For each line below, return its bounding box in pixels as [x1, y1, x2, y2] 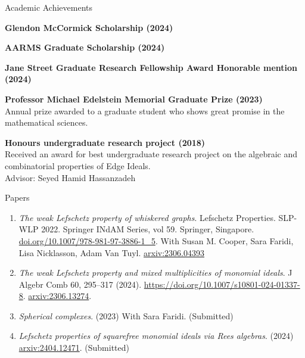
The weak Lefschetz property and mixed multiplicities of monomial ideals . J [18, 266, 292, 279]
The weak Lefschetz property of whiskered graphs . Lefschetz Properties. [18, 211, 276, 223]
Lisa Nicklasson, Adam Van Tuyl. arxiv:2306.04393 [18, 246, 205, 259]
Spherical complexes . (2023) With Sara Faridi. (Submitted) [18, 309, 234, 322]
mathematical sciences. [5, 116, 88, 129]
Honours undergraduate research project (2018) [5, 136, 206, 148]
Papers [5, 191, 30, 204]
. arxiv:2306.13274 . [23, 289, 92, 302]
